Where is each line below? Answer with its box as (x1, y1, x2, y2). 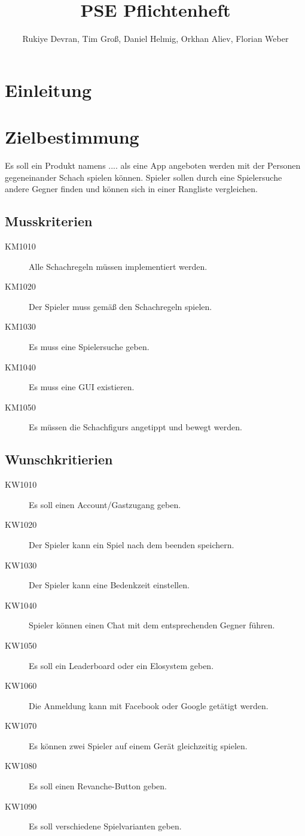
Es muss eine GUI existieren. (29, 381, 135, 393)
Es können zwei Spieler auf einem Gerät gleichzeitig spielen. (29, 739, 248, 752)
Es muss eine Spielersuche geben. (29, 340, 150, 352)
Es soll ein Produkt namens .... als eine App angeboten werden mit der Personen (5, 159, 301, 172)
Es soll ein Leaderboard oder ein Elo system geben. (29, 659, 214, 671)
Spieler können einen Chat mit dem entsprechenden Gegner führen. (29, 619, 275, 631)
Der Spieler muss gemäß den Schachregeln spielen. (29, 300, 212, 312)
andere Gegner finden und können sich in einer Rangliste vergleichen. (5, 183, 258, 195)
